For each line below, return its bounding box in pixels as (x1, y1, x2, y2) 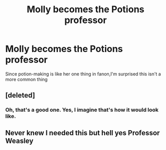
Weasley (5, 136, 34, 145)
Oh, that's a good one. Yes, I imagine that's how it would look (5, 106, 159, 113)
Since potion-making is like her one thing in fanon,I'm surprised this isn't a (5, 70, 161, 77)
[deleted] (5, 91, 36, 100)
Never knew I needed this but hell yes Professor (5, 129, 160, 137)
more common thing (5, 76, 48, 82)
